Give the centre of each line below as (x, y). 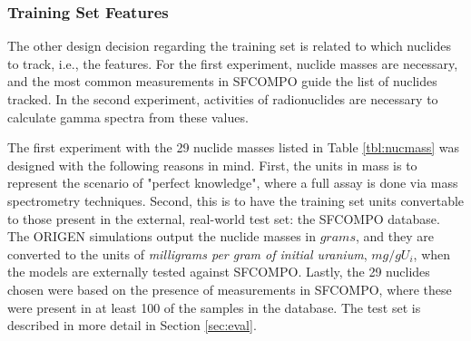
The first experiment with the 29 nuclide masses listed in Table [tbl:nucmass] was (234, 147)
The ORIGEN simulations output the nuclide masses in (162, 236)
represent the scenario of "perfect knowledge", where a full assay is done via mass (233, 183)
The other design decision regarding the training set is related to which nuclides (230, 46)
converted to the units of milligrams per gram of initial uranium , (187, 253)
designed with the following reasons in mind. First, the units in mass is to (212, 165)
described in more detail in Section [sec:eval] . (132, 325)
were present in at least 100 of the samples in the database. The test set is (214, 307)
